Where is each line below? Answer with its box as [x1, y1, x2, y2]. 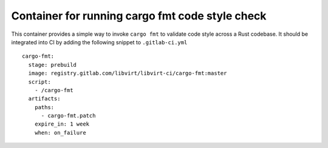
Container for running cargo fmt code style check [11, 9, 267, 22]
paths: [34, 104, 55, 110]
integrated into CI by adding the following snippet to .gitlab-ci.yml [11, 38, 188, 45]
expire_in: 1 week [34, 121, 90, 127]
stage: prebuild [28, 61, 77, 68]
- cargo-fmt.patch [41, 112, 96, 119]
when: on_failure [34, 129, 86, 136]
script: [28, 78, 51, 85]
